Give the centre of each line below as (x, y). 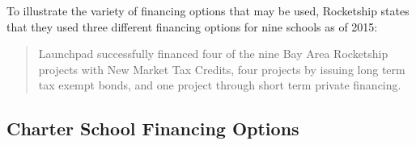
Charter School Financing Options (153, 128)
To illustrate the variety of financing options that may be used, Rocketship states (208, 10)
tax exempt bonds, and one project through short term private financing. (220, 85)
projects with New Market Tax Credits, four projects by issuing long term (222, 69)
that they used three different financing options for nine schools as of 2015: (192, 26)
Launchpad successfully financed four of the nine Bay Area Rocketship (213, 54)
